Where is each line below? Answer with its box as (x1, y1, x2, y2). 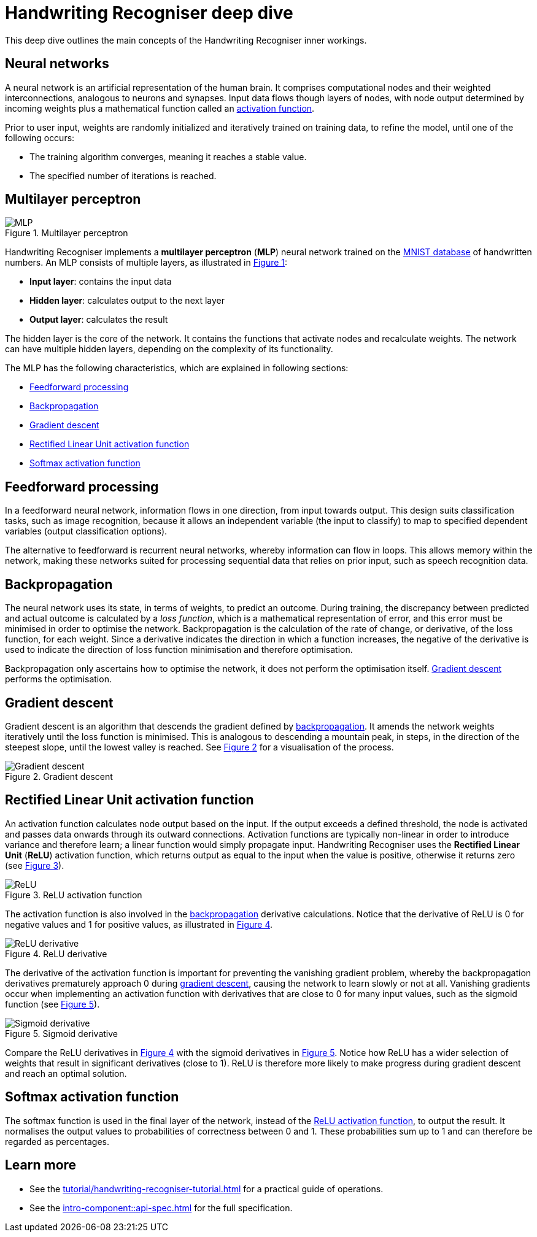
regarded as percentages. (5, 1136, 110, 1147)
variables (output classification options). (5, 526, 168, 537)
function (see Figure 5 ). (5, 998, 100, 1009)
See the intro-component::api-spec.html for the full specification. (29, 1202, 293, 1213)
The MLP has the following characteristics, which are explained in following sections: (5, 363, 349, 374)
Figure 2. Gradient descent (5, 771, 113, 782)
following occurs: (5, 132, 75, 143)
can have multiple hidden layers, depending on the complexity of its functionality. (5, 344, 333, 355)
